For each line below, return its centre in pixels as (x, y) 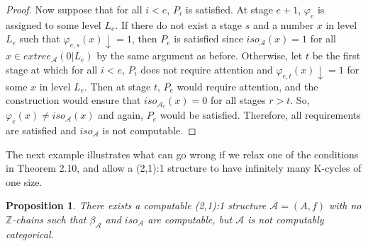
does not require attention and (207, 69)
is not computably (286, 219)
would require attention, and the (247, 86)
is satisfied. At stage (229, 9)
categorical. (30, 234)
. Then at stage (117, 86)
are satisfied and (41, 130)
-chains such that (49, 219)
